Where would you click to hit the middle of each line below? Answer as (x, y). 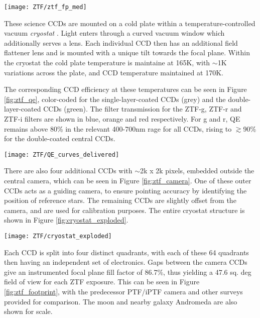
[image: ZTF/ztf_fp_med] (45, 7)
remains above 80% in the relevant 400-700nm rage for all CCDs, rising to (118, 128)
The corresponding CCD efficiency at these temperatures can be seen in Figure (125, 89)
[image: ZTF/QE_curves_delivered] (62, 154)
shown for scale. (28, 311)
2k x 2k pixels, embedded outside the (197, 171)
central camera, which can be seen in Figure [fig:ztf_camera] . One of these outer (128, 181)
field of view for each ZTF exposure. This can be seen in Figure (102, 282)
